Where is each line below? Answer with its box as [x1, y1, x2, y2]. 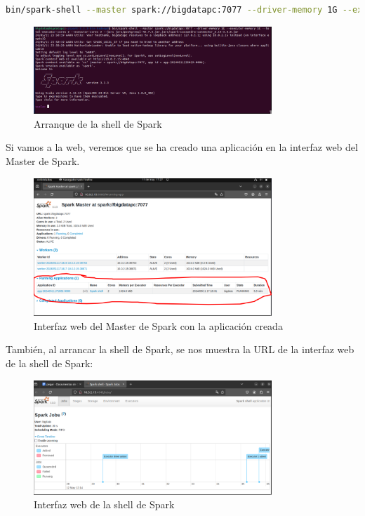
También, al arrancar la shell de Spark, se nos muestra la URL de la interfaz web [6, 342, 354, 357]
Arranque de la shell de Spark [34, 116, 162, 131]
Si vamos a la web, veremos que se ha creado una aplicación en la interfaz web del [6, 140, 358, 154]
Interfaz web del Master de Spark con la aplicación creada [34, 318, 283, 333]
